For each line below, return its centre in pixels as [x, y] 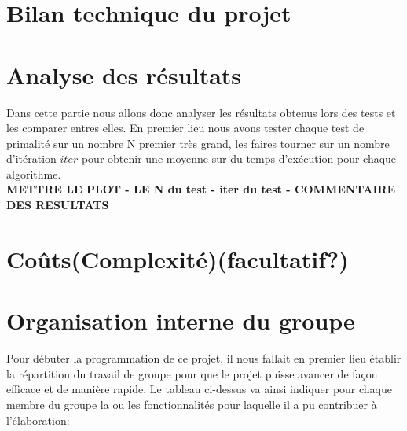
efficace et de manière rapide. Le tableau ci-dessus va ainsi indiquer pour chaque [200, 389]
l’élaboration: [38, 420]
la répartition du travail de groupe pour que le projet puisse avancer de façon [192, 373]
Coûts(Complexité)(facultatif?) [178, 258]
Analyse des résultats [124, 74]
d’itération [31, 158]
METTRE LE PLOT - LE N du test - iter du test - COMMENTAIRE [201, 189]
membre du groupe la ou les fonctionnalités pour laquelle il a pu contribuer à [192, 404]
